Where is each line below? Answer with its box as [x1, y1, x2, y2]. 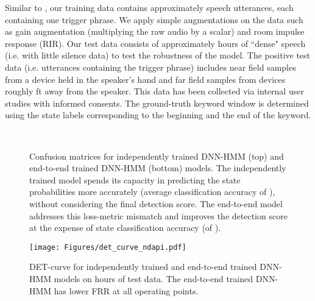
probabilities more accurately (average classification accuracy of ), [29, 185, 275, 198]
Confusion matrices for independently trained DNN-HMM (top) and [29, 149, 284, 162]
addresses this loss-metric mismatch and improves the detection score [29, 209, 288, 222]
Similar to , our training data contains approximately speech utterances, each [5, 1, 294, 13]
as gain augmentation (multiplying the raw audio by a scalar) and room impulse [5, 25, 305, 38]
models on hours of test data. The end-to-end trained [54, 272, 253, 285]
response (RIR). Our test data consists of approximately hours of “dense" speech [5, 37, 306, 49]
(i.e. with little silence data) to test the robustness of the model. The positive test [5, 49, 311, 62]
